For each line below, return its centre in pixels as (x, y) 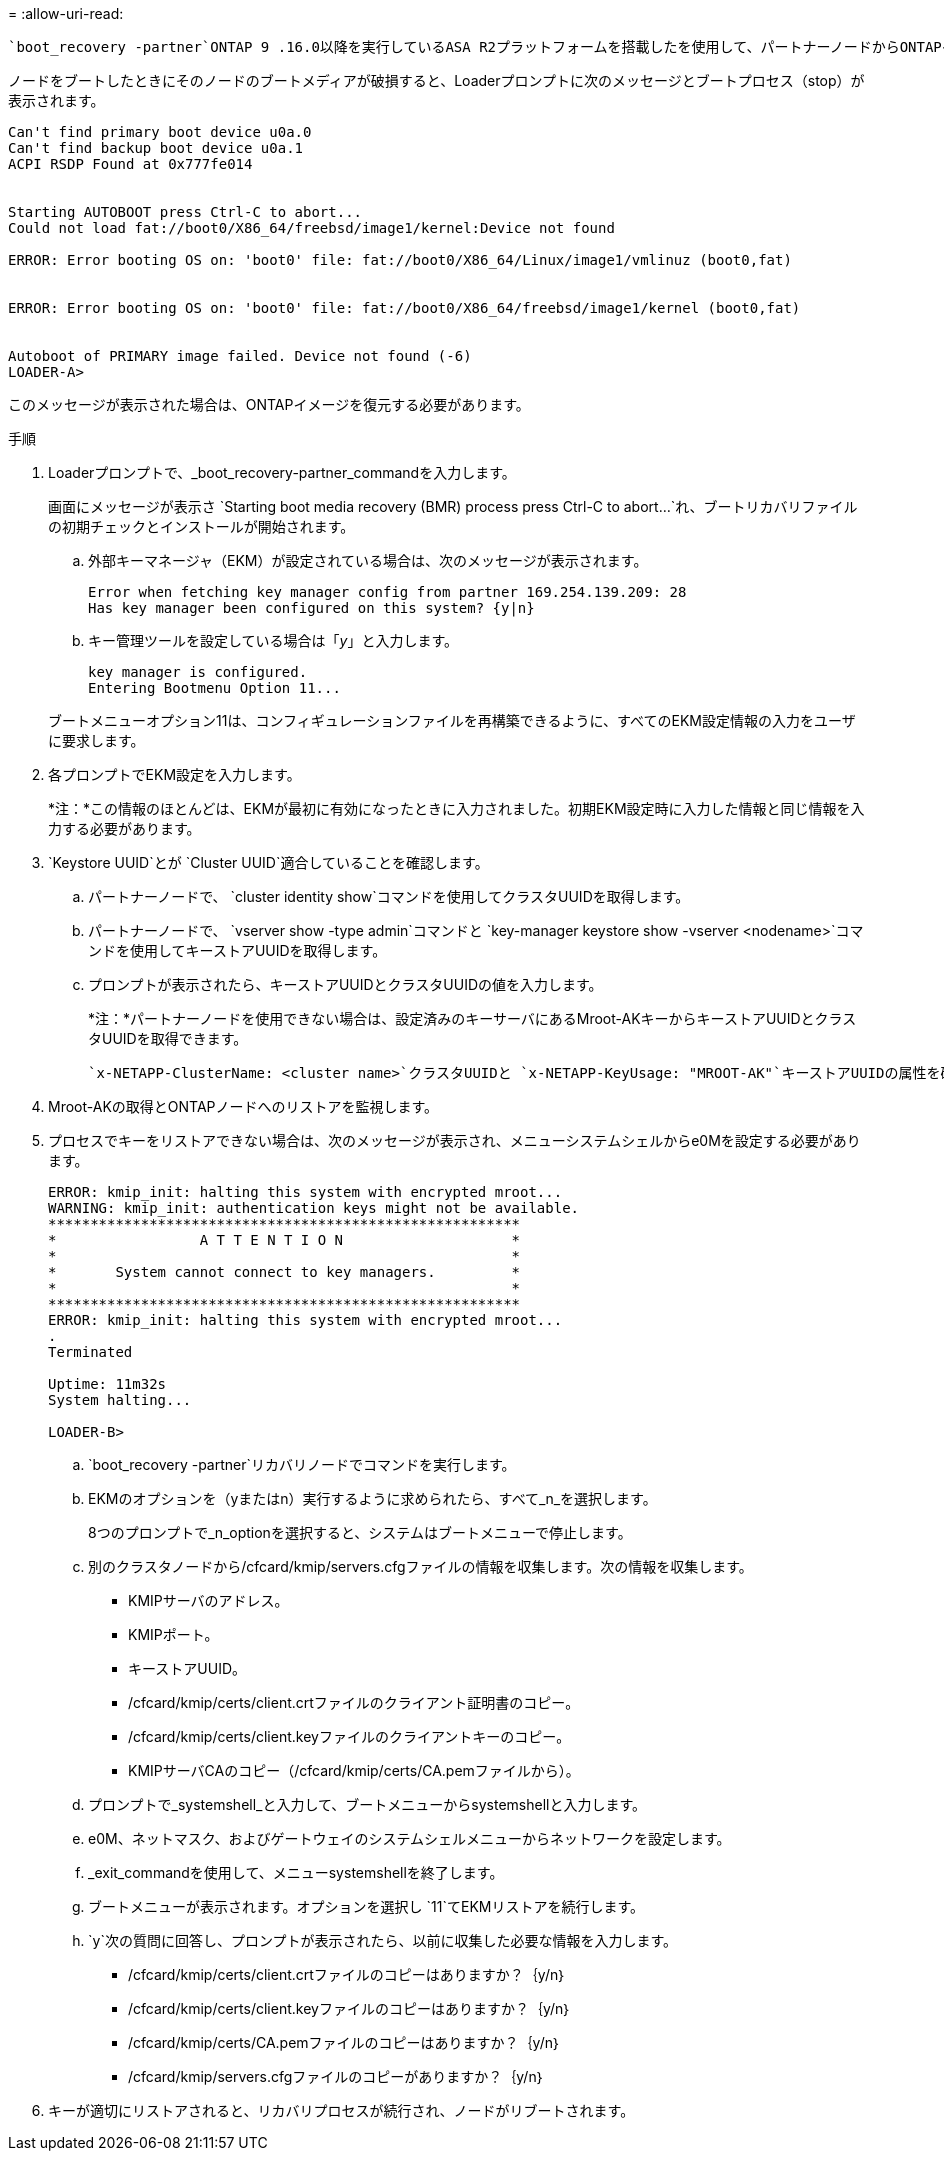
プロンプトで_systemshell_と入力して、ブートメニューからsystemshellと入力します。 (367, 1804)
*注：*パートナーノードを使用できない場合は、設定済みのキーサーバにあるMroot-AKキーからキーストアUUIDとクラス (472, 1018)
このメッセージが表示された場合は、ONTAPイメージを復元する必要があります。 (269, 404)
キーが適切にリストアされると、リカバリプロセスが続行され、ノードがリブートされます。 (341, 2110)
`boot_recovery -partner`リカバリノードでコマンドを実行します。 (302, 1464)
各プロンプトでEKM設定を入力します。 (174, 774)
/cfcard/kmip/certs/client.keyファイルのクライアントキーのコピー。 (349, 1736)
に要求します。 (96, 740)
